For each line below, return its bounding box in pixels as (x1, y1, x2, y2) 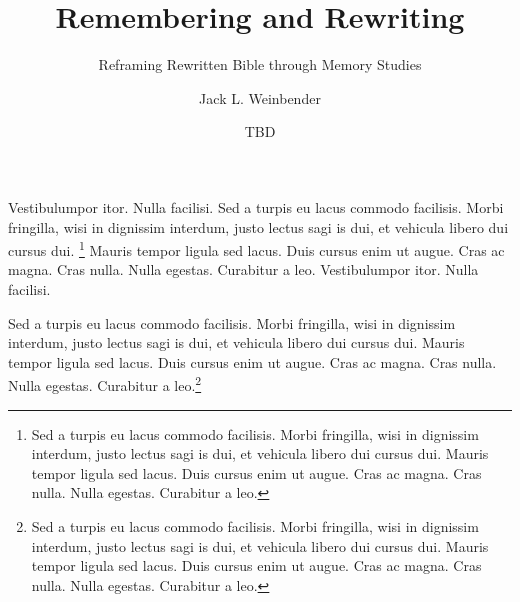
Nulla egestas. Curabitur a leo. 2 (8, 372, 202, 395)
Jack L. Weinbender (199, 87, 321, 108)
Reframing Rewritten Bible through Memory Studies (98, 54, 422, 75)
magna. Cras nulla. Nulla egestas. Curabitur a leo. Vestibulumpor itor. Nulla (8, 259, 479, 280)
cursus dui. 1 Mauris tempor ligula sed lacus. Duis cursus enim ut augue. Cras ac (8, 237, 505, 260)
